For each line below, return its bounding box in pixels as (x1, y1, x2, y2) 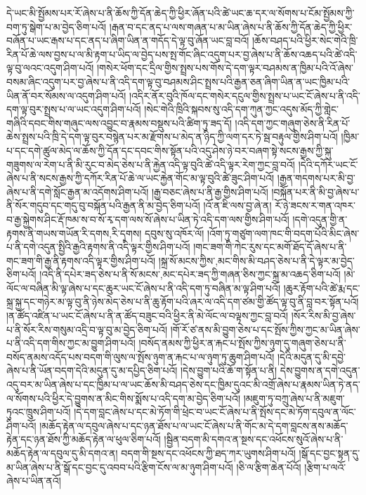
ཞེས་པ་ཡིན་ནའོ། (6, 473, 61, 488)
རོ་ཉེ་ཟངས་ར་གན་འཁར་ (275, 198, 355, 213)
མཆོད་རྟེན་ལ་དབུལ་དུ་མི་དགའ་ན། (6, 446, 118, 460)
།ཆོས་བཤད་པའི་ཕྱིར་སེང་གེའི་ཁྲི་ (252, 33, 358, 48)
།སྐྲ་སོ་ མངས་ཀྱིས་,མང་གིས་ (158, 253, 249, 268)
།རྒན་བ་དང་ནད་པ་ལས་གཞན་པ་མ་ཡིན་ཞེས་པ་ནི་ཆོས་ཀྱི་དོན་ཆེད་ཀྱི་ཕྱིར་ (109, 19, 353, 34)
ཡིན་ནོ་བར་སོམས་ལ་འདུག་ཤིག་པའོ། (6, 88, 126, 103)
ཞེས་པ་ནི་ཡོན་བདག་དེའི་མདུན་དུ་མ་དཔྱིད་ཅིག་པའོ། (6, 363, 178, 378)
